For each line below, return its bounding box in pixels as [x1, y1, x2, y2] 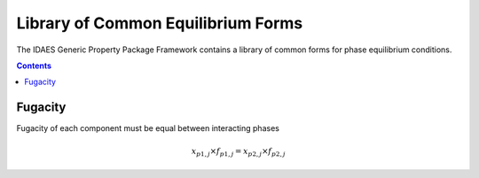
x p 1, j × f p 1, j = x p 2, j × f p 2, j [191, 146, 286, 159]
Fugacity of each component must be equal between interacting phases [16, 123, 279, 134]
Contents [16, 60, 52, 71]
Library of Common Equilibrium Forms [16, 13, 303, 33]
